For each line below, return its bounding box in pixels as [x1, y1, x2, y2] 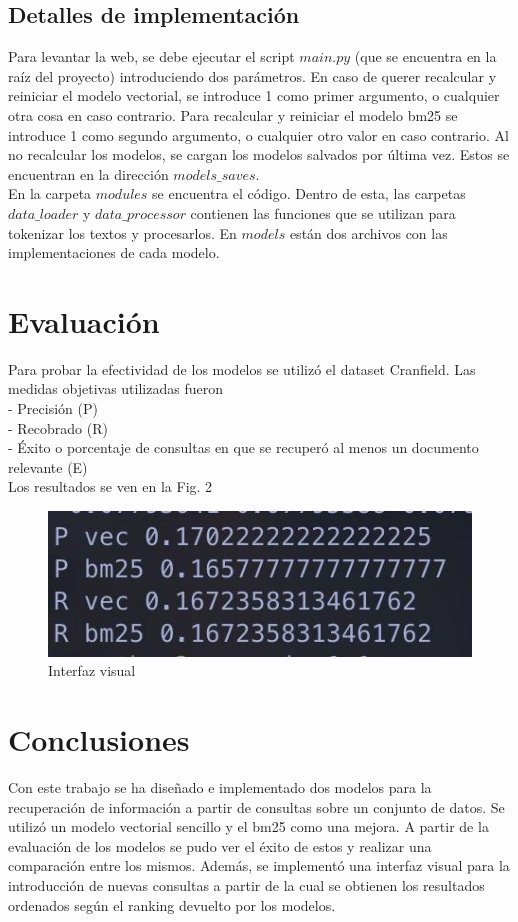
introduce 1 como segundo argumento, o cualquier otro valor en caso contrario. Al [8, 124, 509, 145]
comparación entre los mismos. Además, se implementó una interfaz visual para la [8, 855, 510, 876]
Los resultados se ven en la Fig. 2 [8, 476, 213, 497]
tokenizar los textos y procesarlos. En [8, 222, 237, 243]
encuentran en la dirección [8, 163, 169, 184]
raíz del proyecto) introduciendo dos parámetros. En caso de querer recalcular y [8, 65, 497, 86]
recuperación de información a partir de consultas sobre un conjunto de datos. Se [8, 796, 505, 817]
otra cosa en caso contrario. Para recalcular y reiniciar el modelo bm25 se [8, 104, 458, 125]
